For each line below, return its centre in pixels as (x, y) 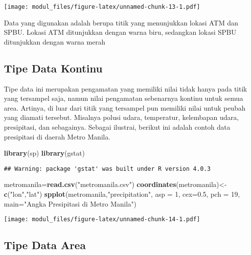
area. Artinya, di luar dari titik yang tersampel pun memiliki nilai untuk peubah (125, 107)
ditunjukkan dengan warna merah (55, 41)
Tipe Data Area (45, 245)
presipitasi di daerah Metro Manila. (57, 136)
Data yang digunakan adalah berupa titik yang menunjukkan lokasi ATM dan (121, 22)
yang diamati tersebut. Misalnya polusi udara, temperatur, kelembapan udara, (121, 117)
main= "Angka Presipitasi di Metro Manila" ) (70, 203)
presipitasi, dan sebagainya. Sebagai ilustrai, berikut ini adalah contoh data (117, 127)
